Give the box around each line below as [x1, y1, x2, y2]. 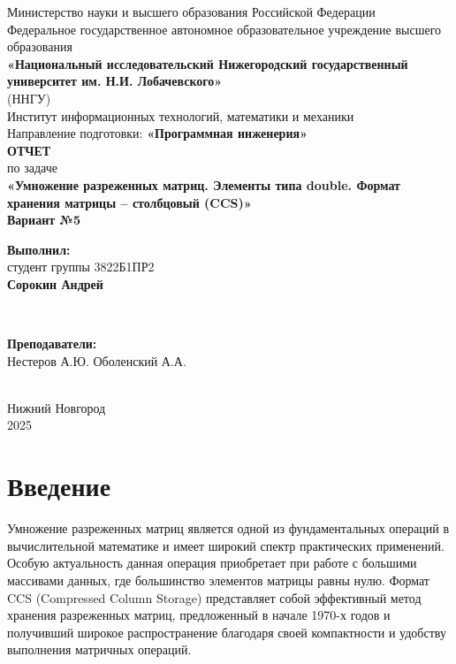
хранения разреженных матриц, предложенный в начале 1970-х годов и [7, 606, 391, 624]
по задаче [7, 158, 57, 177]
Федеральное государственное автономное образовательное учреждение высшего [7, 19, 442, 38]
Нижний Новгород [7, 398, 106, 416]
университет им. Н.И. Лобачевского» [7, 72, 223, 90]
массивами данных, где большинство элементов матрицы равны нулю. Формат [7, 570, 429, 589]
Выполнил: [7, 240, 71, 258]
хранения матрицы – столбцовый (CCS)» [7, 193, 252, 211]
